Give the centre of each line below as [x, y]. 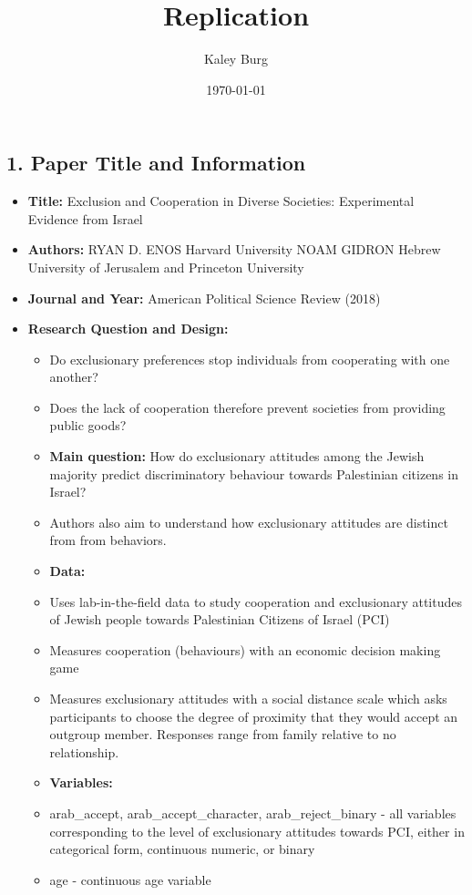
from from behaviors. [108, 540]
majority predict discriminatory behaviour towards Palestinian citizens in [254, 473]
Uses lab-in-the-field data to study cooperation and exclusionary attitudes [256, 601]
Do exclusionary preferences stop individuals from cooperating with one [250, 359]
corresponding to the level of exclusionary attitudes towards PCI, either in [257, 831]
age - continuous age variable [130, 879]
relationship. [84, 751]
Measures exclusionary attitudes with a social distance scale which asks [248, 698]
